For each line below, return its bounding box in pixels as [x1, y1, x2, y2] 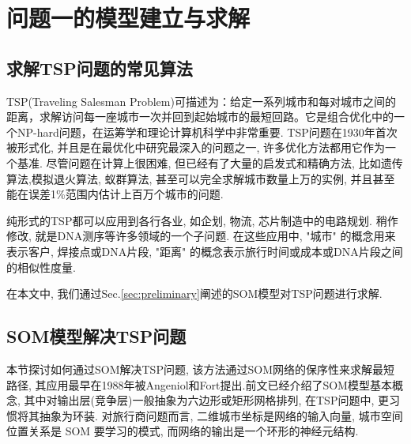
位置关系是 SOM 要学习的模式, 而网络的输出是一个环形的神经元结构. [6, 423, 359, 439]
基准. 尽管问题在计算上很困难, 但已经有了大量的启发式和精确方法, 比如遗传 [17, 154, 403, 171]
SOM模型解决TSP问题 [6, 324, 187, 348]
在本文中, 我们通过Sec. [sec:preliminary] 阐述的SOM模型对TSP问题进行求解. [6, 285, 383, 302]
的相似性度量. [6, 258, 76, 275]
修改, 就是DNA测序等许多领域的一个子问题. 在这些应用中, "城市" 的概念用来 [6, 228, 396, 244]
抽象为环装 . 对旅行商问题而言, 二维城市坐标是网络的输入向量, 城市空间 [39, 407, 403, 423]
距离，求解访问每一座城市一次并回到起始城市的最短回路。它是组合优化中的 [6, 108, 394, 125]
